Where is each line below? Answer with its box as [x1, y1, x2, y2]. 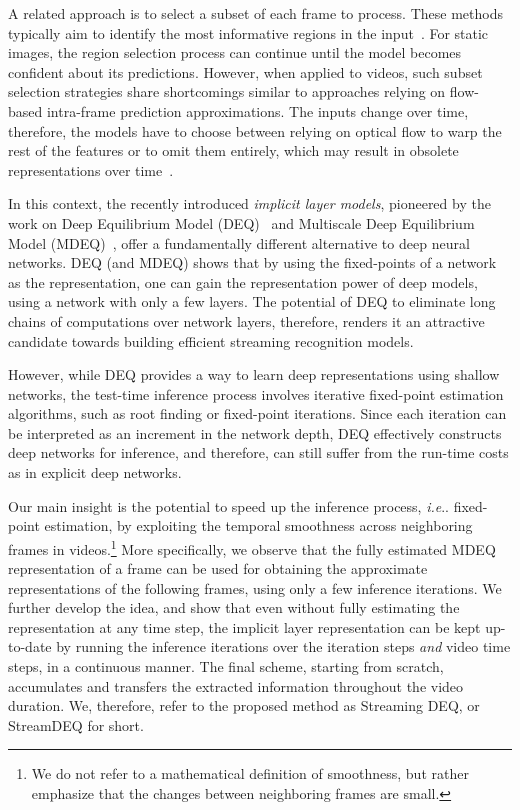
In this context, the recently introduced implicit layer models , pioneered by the [8, 193, 491, 214]
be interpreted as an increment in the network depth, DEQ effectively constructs [8, 422, 502, 443]
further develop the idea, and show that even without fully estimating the [8, 597, 460, 618]
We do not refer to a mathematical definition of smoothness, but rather [31, 763, 469, 784]
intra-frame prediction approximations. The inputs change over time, [46, 100, 469, 121]
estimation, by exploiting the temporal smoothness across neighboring [44, 515, 473, 536]
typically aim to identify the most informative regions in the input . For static [8, 22, 489, 43]
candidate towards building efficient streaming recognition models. [8, 330, 414, 351]
